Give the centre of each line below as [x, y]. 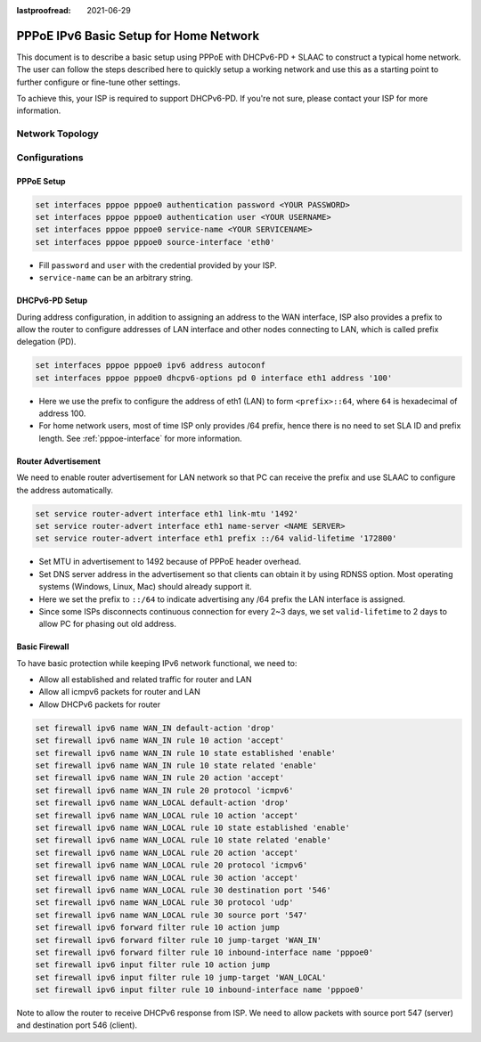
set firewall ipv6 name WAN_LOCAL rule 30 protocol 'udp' [164, 903]
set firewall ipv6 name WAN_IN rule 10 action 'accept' [160, 741]
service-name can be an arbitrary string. [116, 278]
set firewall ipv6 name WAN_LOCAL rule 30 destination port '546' [183, 890]
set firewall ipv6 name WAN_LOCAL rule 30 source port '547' [171, 915]
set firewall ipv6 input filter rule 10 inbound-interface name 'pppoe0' [200, 990]
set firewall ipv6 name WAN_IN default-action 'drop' [155, 728]
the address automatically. [65, 490]
